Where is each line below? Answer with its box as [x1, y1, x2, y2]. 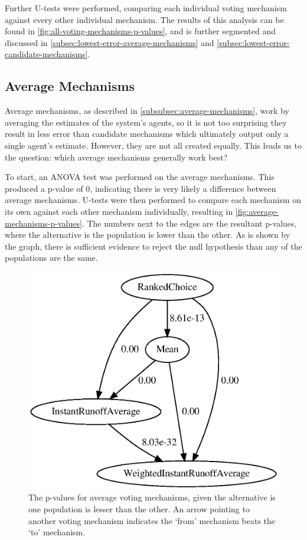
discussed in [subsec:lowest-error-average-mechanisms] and [5, 36, 214, 48]
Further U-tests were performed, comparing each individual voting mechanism [5, 2, 287, 14]
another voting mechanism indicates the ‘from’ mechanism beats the [28, 514, 276, 526]
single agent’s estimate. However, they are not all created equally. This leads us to [5, 139, 302, 151]
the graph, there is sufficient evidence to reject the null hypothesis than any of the [5, 240, 302, 252]
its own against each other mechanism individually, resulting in [5, 205, 233, 217]
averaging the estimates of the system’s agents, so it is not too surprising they [5, 116, 287, 128]
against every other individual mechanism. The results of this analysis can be [5, 13, 284, 25]
